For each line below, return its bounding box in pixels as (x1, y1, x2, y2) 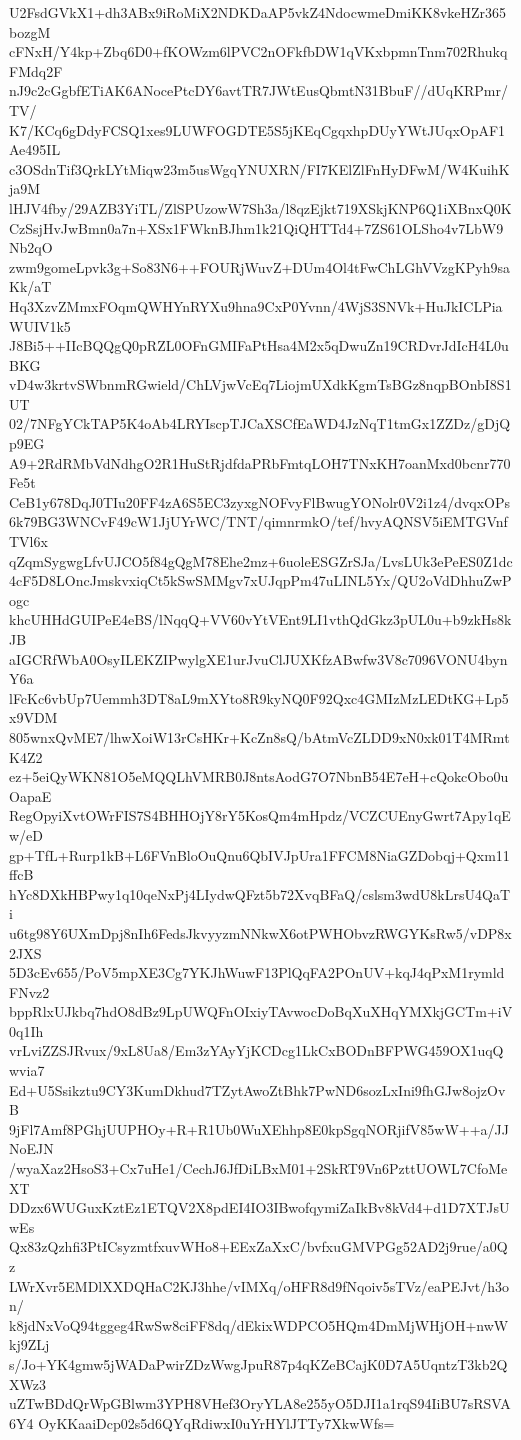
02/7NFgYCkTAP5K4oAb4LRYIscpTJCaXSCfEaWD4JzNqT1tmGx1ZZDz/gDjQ (9, 413, 511, 434)
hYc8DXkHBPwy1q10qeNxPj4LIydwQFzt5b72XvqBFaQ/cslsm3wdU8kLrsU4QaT (9, 883, 511, 904)
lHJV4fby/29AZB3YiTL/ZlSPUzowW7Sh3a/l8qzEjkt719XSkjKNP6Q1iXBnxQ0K (9, 197, 512, 218)
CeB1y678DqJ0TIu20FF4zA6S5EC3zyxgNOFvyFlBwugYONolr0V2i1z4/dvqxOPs (9, 491, 511, 512)
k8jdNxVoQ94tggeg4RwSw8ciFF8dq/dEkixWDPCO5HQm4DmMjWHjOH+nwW (9, 1314, 509, 1335)
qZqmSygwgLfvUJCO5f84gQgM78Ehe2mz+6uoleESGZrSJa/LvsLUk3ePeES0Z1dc (9, 550, 513, 571)
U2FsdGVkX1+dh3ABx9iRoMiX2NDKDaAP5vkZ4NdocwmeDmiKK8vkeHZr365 (9, 2, 507, 22)
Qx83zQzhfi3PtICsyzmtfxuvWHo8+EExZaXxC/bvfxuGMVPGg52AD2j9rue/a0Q (9, 1236, 508, 1257)
